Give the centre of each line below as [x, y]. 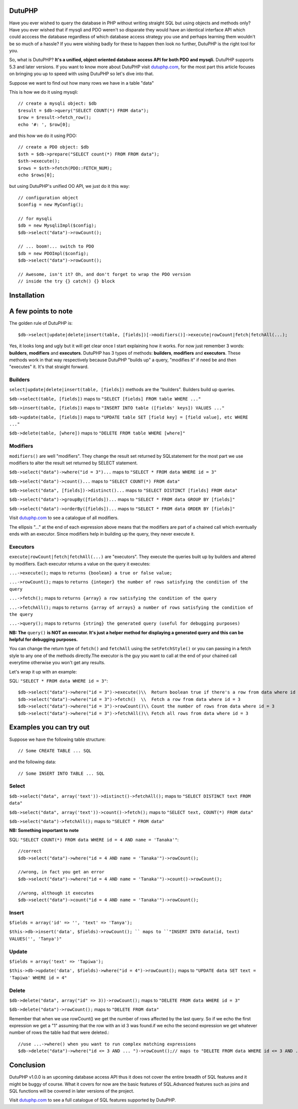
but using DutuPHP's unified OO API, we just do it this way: [70, 186]
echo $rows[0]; [37, 175]
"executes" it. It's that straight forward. [49, 367]
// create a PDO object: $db [53, 147]
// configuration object [48, 198]
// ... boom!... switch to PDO [56, 246]
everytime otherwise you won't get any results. [57, 663]
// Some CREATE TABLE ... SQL [55, 751]
